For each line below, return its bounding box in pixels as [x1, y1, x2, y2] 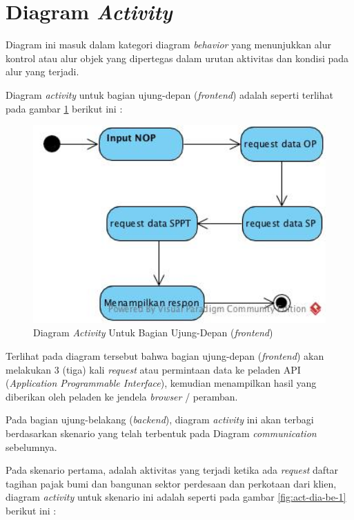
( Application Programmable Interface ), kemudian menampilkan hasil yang [6, 376, 317, 390]
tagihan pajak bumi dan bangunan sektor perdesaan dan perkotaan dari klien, [6, 476, 337, 490]
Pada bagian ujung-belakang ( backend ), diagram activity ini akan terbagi [6, 412, 314, 427]
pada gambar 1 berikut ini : [6, 101, 123, 115]
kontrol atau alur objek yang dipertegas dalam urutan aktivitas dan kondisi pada [6, 50, 349, 65]
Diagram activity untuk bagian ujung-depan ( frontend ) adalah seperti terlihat [6, 87, 333, 102]
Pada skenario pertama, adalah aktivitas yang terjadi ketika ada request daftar [6, 463, 339, 477]
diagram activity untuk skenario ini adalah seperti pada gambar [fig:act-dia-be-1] [6, 490, 346, 504]
